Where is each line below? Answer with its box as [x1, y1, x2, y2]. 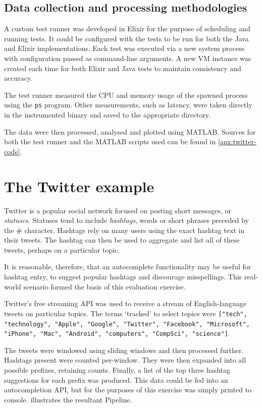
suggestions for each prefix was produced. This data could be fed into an [4, 374, 228, 385]
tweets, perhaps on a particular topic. [4, 244, 120, 255]
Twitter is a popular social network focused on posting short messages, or [4, 205, 231, 215]
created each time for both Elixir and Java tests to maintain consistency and [4, 63, 241, 73]
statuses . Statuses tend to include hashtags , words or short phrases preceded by [4, 215, 249, 225]
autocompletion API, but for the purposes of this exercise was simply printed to [4, 384, 252, 395]
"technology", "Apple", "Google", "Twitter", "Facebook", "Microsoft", [4, 320, 250, 328]
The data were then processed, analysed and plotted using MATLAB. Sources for [4, 126, 256, 137]
